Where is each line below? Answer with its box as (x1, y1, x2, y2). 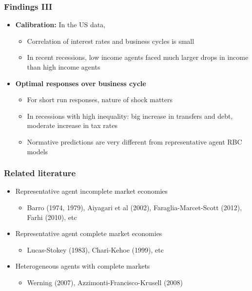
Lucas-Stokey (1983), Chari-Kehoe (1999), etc (27, 244, 164, 255)
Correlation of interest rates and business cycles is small (27, 36, 194, 46)
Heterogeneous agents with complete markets (15, 261, 150, 271)
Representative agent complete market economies (15, 228, 162, 238)
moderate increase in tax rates (27, 120, 117, 130)
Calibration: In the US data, (15, 19, 106, 30)
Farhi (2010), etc (27, 212, 77, 222)
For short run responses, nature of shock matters (27, 94, 173, 105)
